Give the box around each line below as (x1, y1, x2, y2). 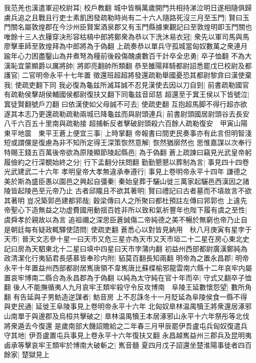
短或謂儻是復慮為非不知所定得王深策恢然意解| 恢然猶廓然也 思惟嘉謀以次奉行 (4, 137, 252, 148)
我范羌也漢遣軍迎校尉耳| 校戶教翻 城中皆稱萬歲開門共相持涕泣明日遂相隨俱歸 (4, 2, 252, 12)
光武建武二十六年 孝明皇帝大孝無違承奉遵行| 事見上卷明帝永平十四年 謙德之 (4, 166, 247, 177)
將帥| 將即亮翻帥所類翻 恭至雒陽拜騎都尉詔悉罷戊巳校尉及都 (59, 60, 252, 70)
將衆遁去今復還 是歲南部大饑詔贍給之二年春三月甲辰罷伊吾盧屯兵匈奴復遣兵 (4, 320, 248, 331)
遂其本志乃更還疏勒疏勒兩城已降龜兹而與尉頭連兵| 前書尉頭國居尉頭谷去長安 (4, 108, 250, 119)
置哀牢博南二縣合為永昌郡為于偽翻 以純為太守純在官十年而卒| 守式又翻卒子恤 (4, 272, 252, 282)
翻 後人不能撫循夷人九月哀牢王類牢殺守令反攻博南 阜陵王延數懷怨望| (4, 282, 229, 292)
